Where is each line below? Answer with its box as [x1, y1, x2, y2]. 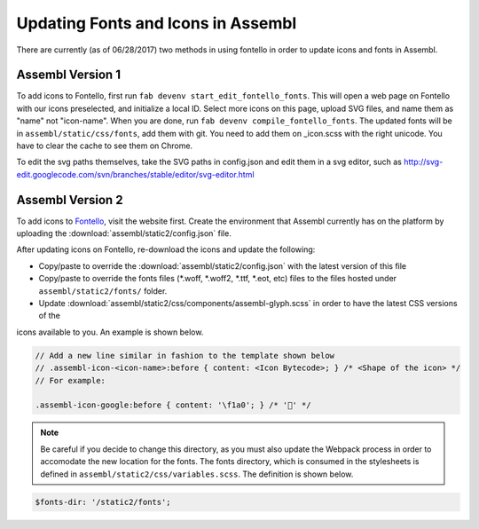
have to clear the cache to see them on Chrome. [16, 140, 193, 151]
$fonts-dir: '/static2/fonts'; [35, 497, 172, 507]
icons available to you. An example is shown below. [16, 327, 204, 337]
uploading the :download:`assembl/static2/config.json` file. [16, 228, 232, 239]
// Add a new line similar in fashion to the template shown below [35, 351, 335, 360]
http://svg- [404, 156, 444, 168]
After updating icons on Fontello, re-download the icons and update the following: [16, 244, 316, 255]
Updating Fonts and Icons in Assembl [16, 13, 297, 33]
